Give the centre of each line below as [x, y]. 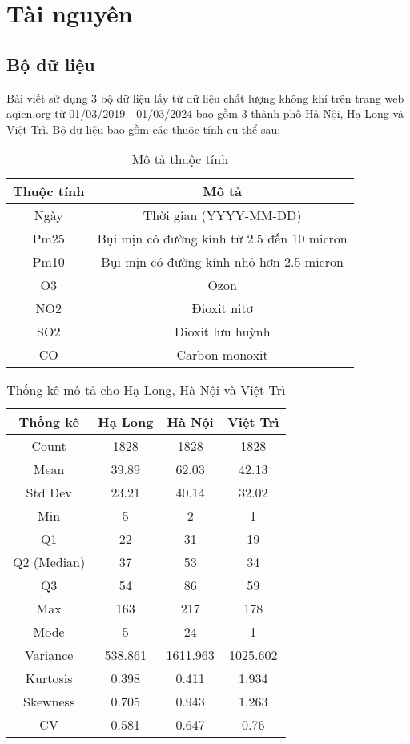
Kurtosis [49, 678]
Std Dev [49, 493]
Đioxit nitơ [222, 308]
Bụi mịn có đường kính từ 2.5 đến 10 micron [222, 239]
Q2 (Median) [49, 562]
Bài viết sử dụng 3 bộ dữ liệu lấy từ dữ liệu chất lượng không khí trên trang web [205, 97]
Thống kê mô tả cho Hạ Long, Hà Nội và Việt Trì [146, 390]
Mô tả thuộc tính [180, 159]
